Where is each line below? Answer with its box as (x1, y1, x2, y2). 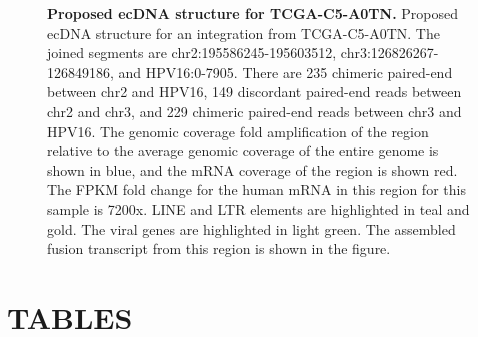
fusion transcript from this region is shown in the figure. (47, 238, 391, 259)
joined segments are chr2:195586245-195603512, (47, 42, 337, 63)
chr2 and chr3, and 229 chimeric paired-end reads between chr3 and (47, 100, 462, 121)
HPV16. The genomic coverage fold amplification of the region (47, 120, 429, 141)
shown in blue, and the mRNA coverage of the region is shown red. (47, 159, 458, 180)
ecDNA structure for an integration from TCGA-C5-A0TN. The (47, 22, 440, 43)
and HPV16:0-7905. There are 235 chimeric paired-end (118, 61, 453, 82)
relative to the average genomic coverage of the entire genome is (47, 140, 439, 161)
